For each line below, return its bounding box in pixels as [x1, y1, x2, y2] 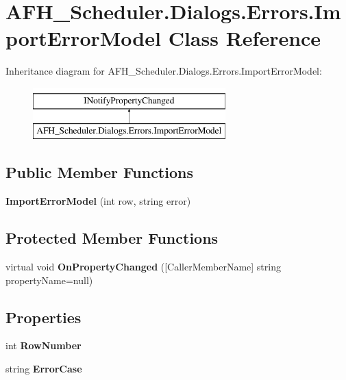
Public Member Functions [5, 162, 193, 183]
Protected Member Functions [5, 227, 219, 249]
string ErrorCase [5, 362, 82, 376]
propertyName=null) [5, 273, 93, 287]
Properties [5, 306, 82, 327]
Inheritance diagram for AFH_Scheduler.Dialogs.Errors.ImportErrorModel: [5, 64, 322, 78]
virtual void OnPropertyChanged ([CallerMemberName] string [5, 259, 281, 274]
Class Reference [168, 24, 321, 52]
